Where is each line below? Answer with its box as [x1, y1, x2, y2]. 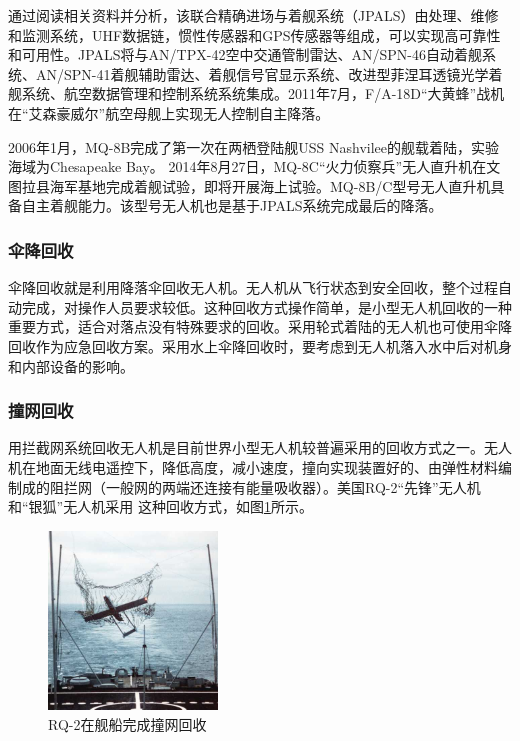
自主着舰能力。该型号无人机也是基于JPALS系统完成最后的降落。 [21, 195, 443, 216]
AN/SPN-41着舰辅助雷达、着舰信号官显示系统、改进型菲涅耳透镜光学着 [35, 63, 503, 84]
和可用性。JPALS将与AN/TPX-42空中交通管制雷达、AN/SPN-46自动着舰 [8, 44, 482, 65]
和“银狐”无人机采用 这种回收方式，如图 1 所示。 [8, 496, 313, 517]
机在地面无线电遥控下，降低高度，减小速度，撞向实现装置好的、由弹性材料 [8, 456, 498, 477]
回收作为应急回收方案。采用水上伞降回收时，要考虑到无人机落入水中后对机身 [8, 335, 512, 356]
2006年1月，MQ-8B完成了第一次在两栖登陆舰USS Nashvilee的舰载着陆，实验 [8, 136, 500, 157]
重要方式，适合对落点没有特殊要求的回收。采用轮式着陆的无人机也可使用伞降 [8, 316, 512, 337]
